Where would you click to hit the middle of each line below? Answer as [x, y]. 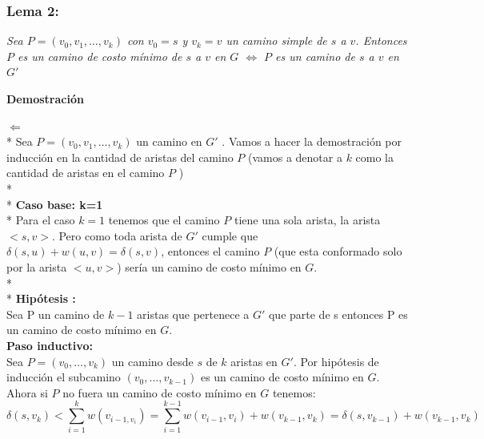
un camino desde [152, 361]
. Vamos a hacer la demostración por [312, 141]
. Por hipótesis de [336, 361]
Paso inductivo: [50, 345]
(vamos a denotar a [295, 157]
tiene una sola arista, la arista [307, 220]
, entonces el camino [210, 251]
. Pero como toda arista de [117, 235]
